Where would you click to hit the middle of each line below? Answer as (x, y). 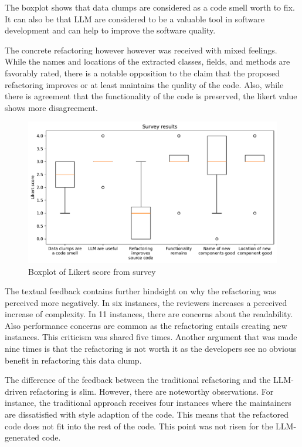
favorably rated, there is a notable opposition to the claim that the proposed (142, 73)
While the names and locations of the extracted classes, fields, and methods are (147, 61)
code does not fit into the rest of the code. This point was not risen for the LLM (149, 426)
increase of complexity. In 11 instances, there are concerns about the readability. (149, 314)
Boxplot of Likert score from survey (92, 271)
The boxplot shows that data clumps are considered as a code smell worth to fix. (150, 7)
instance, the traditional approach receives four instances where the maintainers (148, 403)
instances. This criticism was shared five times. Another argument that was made (151, 337)
